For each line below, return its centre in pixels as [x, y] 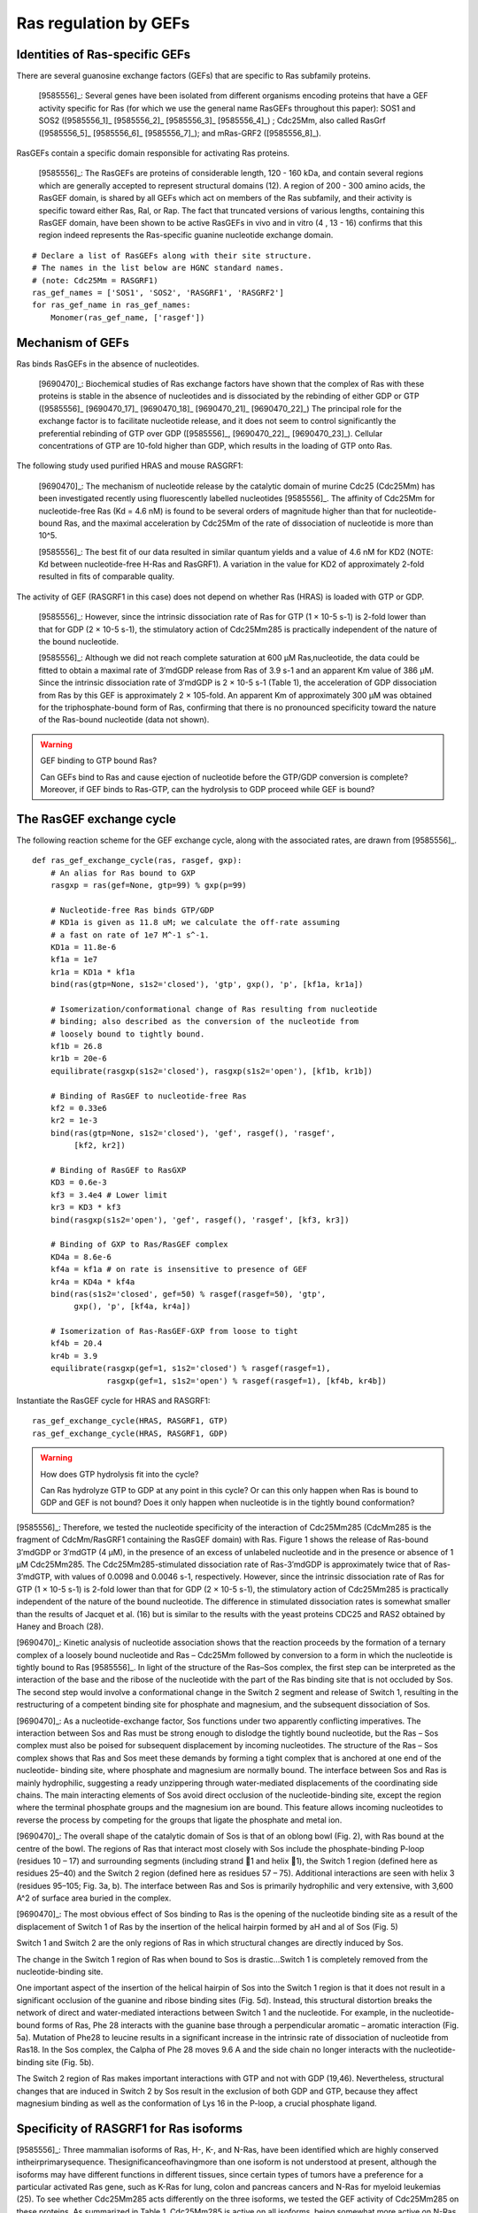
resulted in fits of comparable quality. [107, 576]
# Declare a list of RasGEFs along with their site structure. [172, 255]
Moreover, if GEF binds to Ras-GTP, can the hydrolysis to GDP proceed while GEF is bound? [208, 789]
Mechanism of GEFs [73, 342]
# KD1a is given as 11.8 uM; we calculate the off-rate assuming [195, 922]
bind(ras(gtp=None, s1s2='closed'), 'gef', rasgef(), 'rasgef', [193, 1133]
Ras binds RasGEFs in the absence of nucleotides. [108, 364]
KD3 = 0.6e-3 [78, 1183]
